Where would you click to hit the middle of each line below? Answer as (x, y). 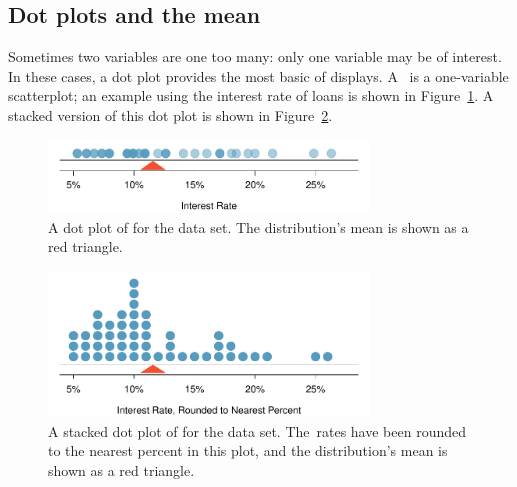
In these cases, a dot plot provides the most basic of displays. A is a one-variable (258, 75)
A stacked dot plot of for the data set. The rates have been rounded (257, 430)
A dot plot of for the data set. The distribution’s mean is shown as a (258, 226)
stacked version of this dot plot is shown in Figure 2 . (170, 114)
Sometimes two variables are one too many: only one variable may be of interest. (255, 56)
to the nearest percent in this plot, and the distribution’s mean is (248, 450)
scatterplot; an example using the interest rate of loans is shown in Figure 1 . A (251, 95)
